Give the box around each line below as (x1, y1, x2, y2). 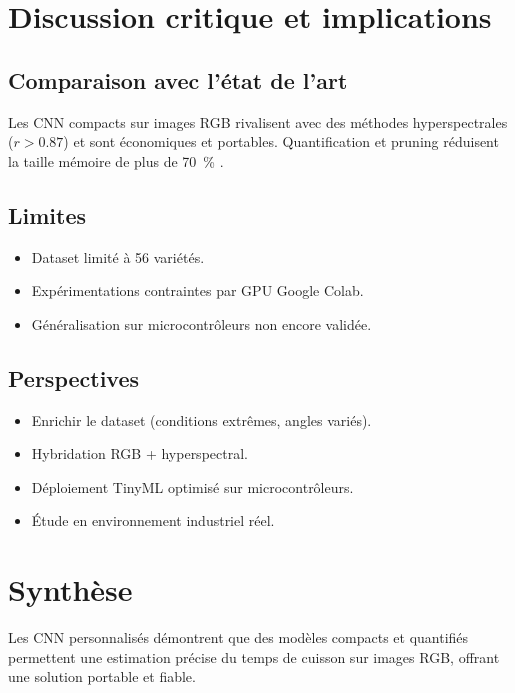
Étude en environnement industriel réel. (31, 510, 275, 531)
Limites (8, 199, 87, 230)
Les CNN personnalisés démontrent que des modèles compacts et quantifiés (8, 627, 469, 648)
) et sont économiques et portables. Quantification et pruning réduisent (63, 131, 499, 152)
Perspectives (8, 362, 140, 393)
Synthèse (8, 569, 133, 610)
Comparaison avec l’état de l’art (8, 64, 348, 95)
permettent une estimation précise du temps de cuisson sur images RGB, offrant (8, 646, 500, 667)
